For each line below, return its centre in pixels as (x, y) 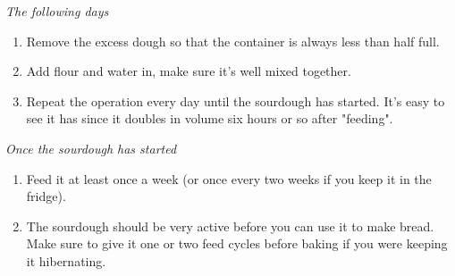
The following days (57, 11)
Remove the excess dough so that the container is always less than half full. (233, 41)
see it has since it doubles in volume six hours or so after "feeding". (210, 118)
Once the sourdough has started (91, 148)
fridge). (46, 196)
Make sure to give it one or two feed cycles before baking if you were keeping (237, 243)
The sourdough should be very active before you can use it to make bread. (230, 226)
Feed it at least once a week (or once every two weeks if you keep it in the (229, 178)
